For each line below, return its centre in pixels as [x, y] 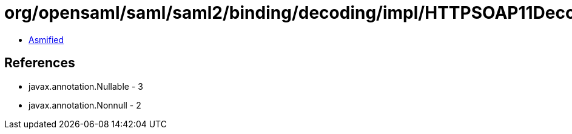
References [40, 63]
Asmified [46, 39]
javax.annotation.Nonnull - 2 [85, 105]
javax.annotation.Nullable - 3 [86, 86]
